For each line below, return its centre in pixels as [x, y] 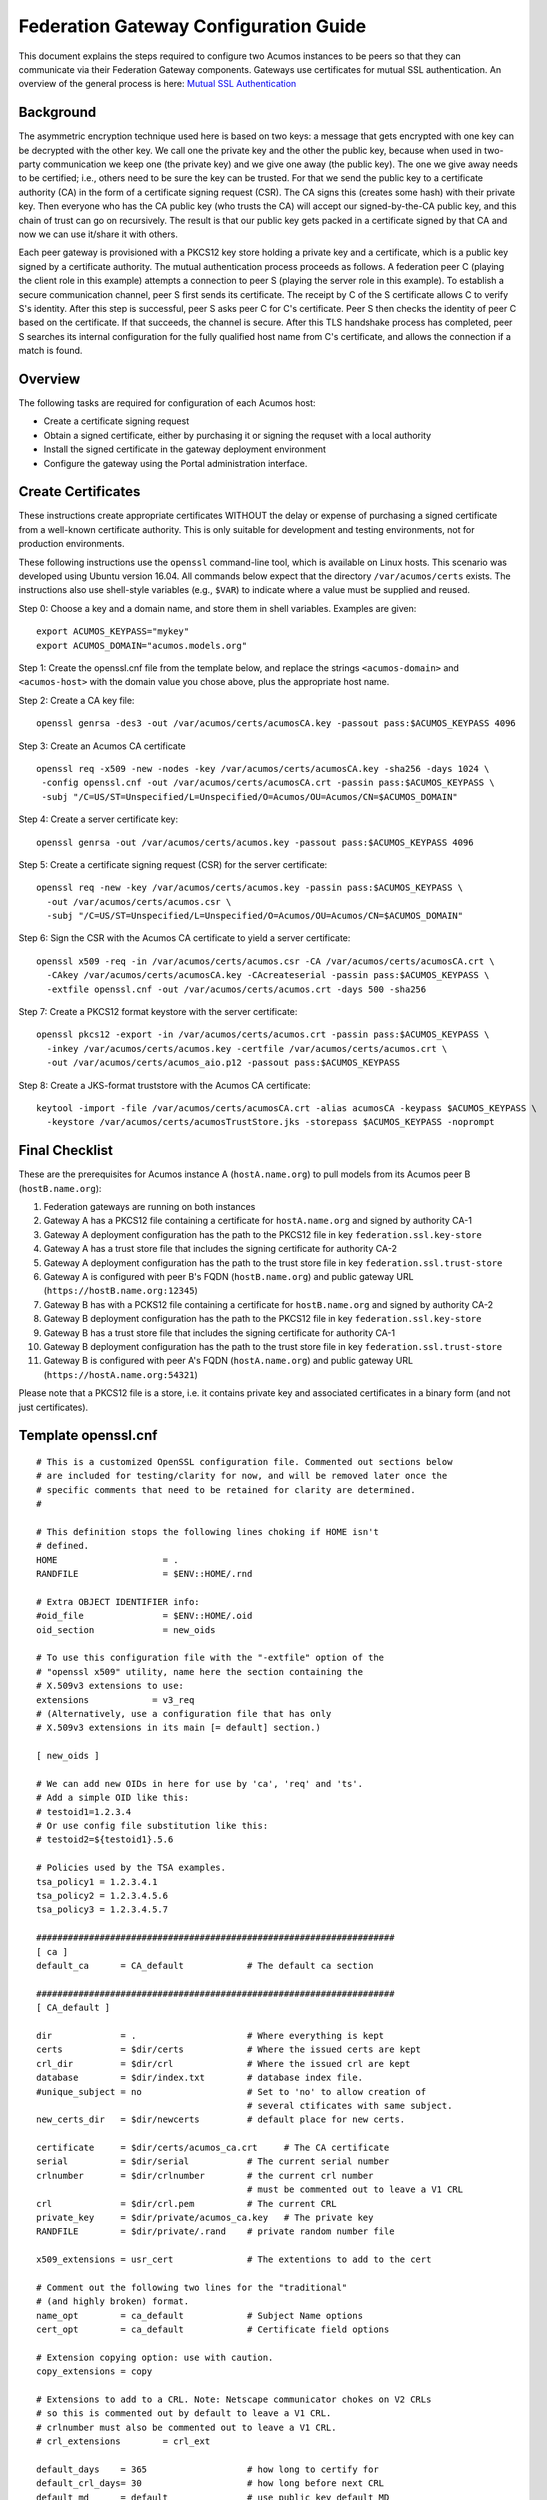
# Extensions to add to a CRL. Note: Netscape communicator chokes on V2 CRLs [234, 2399]
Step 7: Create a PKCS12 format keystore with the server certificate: [158, 1012]
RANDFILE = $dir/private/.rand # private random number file [215, 2231]
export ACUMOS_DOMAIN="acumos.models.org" [142, 645]
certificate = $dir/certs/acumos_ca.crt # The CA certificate [213, 2148]
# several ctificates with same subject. [349, 2105]
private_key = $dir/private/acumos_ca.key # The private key [205, 2218]
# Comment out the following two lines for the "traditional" [192, 2287]
